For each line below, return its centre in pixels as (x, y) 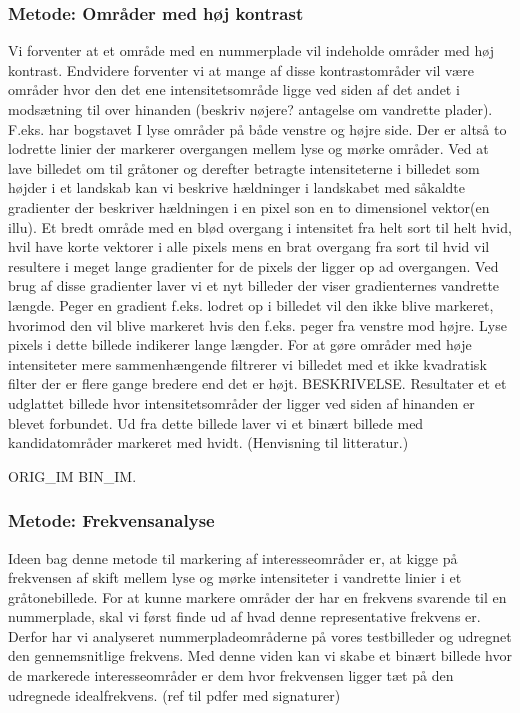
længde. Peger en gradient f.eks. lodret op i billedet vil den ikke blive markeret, (251, 304)
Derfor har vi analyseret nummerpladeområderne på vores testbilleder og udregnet (260, 635)
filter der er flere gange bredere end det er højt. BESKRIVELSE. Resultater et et (257, 383)
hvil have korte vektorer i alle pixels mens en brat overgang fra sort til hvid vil (249, 246)
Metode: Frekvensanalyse (111, 520)
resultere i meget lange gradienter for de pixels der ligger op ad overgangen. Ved (253, 265)
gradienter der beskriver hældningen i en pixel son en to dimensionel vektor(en (249, 206)
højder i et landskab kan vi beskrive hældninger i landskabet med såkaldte (237, 187)
